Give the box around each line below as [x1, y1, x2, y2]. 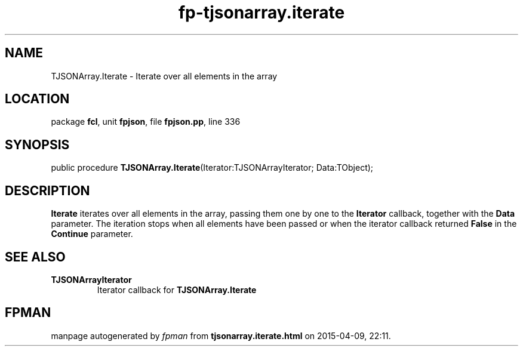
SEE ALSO [5, 249, 66, 264]
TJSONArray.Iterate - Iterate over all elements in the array [51, 70, 278, 81]
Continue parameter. [51, 229, 133, 239]
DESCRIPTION [5, 183, 90, 198]
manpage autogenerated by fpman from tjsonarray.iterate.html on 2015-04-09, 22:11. [51, 330, 391, 341]
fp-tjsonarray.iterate [178, 2, 345, 23]
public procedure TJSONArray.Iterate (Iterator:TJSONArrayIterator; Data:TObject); [51, 162, 374, 173]
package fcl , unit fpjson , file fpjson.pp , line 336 [51, 116, 241, 127]
